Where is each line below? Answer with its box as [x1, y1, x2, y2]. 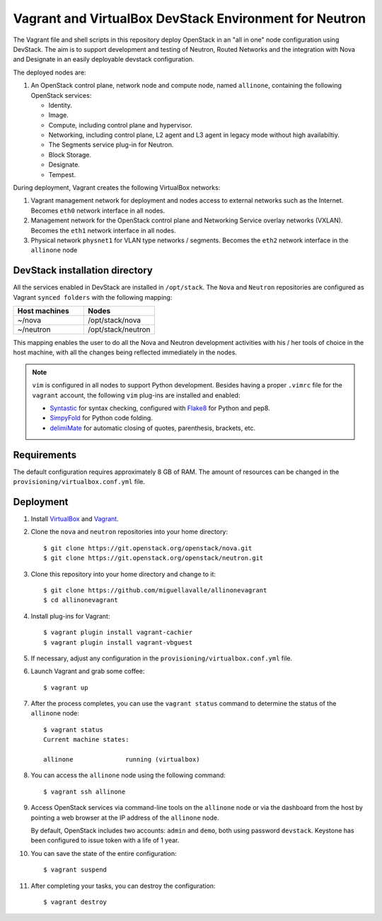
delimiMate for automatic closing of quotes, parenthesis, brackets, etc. [50, 424, 256, 432]
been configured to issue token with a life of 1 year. [30, 836, 180, 844]
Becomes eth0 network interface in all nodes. [30, 206, 166, 215]
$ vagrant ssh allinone [43, 787, 126, 796]
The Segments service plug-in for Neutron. [48, 140, 174, 149]
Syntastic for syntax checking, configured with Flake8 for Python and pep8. [50, 404, 270, 412]
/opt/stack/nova [88, 315, 141, 325]
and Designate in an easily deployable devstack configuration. [13, 55, 195, 64]
